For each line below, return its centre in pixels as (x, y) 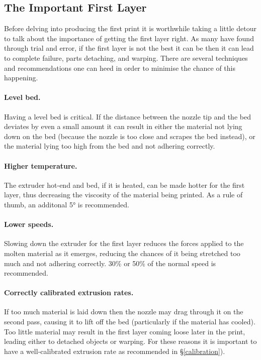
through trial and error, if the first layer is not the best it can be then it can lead (129, 48)
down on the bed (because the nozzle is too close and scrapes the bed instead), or (130, 136)
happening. (21, 78)
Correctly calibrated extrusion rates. (69, 292)
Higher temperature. (41, 165)
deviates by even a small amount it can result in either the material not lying (123, 126)
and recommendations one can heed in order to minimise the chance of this (120, 68)
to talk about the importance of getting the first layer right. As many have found (129, 38)
